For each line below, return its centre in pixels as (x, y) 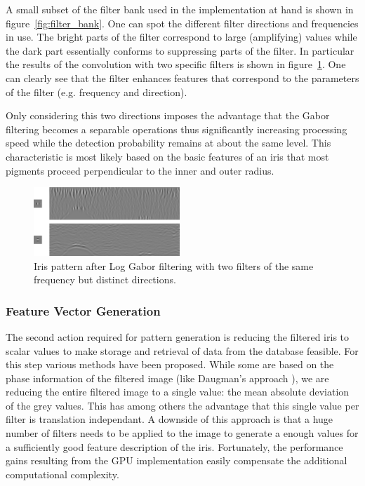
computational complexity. (62, 474)
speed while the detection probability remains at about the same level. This (168, 143)
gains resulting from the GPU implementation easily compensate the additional (177, 460)
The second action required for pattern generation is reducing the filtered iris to (178, 336)
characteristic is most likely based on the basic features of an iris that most (167, 156)
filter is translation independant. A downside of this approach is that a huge (170, 419)
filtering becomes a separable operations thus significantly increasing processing (177, 129)
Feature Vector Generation (83, 310)
